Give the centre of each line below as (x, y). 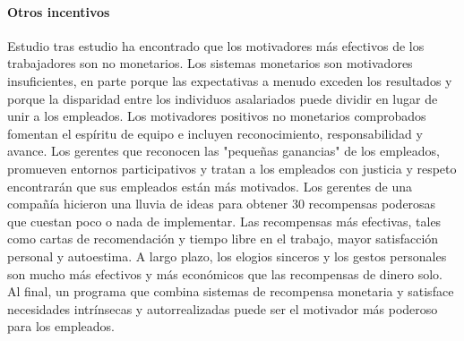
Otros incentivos (59, 11)
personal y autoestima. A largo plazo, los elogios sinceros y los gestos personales (227, 256)
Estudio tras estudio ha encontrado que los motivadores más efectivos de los (216, 45)
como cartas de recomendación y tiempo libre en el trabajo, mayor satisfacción (223, 239)
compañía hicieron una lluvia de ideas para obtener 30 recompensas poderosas (222, 204)
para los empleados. (61, 326)
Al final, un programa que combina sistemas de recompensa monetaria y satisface (231, 291)
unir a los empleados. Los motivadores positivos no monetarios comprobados (217, 116)
